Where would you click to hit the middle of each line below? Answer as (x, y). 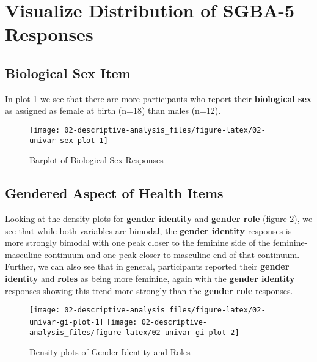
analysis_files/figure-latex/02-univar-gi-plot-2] (134, 332)
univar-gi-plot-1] (67, 322)
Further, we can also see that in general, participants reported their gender (147, 266)
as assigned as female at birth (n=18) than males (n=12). (113, 110)
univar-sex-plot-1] (69, 140)
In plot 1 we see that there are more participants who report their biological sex (158, 98)
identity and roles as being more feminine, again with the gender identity (150, 279)
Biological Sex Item (68, 72)
